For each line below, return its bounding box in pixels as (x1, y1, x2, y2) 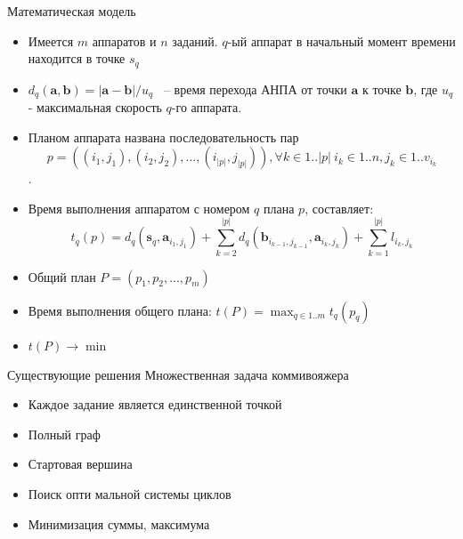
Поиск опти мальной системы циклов (28, 484, 231, 503)
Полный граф (28, 424, 101, 443)
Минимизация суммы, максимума (28, 514, 210, 533)
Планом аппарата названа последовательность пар (28, 127, 299, 146)
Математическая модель (7, 2, 136, 20)
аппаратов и (92, 31, 157, 50)
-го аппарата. (171, 98, 242, 117)
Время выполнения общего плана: (28, 301, 212, 319)
